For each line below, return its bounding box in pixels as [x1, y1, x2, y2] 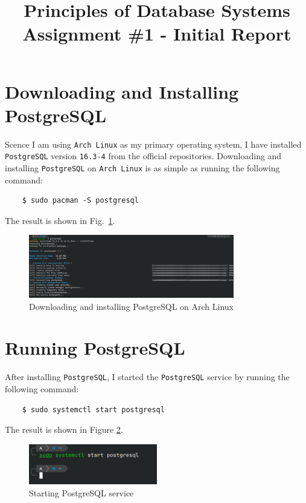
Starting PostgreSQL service [29, 486, 134, 499]
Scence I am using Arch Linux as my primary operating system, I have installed [5, 137, 302, 150]
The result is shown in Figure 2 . [5, 423, 123, 436]
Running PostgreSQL [5, 335, 185, 360]
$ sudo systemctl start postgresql [22, 405, 165, 414]
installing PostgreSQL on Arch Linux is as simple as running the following [5, 162, 280, 174]
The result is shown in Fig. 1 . [5, 214, 115, 226]
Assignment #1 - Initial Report [22, 21, 292, 46]
